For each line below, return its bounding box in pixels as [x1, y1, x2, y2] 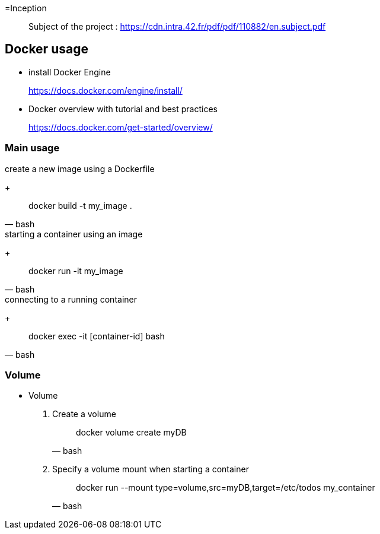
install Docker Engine [28, 66, 111, 77]
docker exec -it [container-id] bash [28, 330, 165, 341]
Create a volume [52, 409, 116, 419]
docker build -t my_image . [28, 200, 132, 211]
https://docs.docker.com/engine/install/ [28, 85, 183, 96]
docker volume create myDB [76, 427, 187, 438]
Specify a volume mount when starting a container [52, 464, 249, 475]
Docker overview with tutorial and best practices [28, 103, 218, 114]
